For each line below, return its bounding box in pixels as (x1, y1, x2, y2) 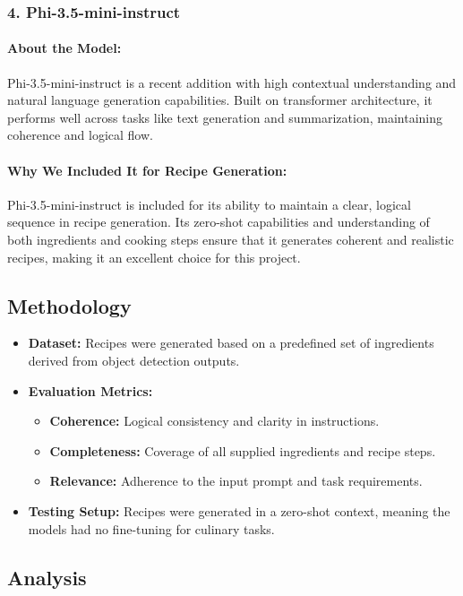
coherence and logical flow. (7, 125, 153, 144)
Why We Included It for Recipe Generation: (7, 160, 287, 179)
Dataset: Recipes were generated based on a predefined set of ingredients (28, 333, 434, 352)
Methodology (7, 291, 132, 319)
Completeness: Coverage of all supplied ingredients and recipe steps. (49, 441, 436, 460)
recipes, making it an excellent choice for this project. (7, 247, 301, 266)
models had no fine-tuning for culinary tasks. (28, 519, 275, 538)
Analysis (7, 563, 87, 591)
